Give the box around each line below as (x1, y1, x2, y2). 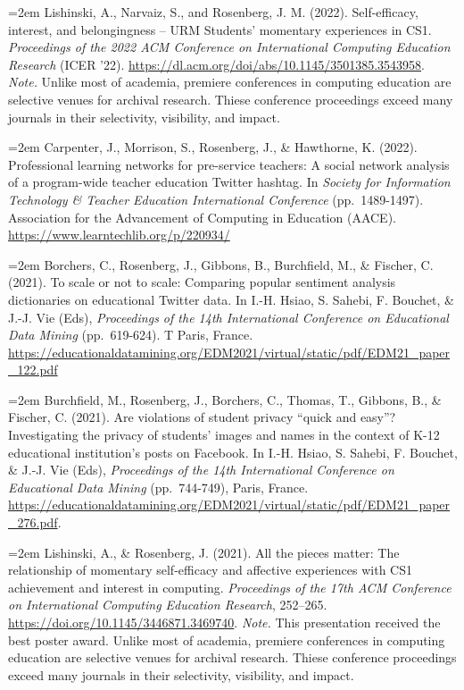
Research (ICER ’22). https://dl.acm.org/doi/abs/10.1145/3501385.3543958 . (8, 55, 425, 73)
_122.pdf (8, 360, 58, 379)
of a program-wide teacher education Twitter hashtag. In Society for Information (8, 172, 451, 191)
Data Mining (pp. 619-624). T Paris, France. (8, 325, 253, 344)
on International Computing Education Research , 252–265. (8, 595, 327, 614)
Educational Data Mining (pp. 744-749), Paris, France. (8, 477, 309, 496)
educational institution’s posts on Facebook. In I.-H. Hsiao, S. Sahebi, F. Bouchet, (8, 442, 458, 461)
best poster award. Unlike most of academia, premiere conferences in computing (8, 630, 445, 649)
